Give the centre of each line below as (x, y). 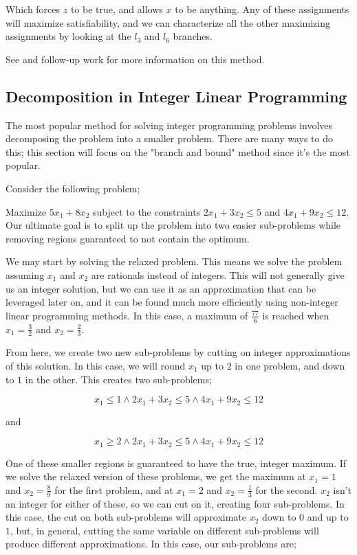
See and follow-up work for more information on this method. (135, 59)
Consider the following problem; (73, 188)
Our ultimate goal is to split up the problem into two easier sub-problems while (173, 225)
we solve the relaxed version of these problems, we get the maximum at (156, 476)
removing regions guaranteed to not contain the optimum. (128, 238)
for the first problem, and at (114, 489)
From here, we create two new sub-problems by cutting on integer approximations (178, 352)
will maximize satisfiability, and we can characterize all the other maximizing (168, 22)
